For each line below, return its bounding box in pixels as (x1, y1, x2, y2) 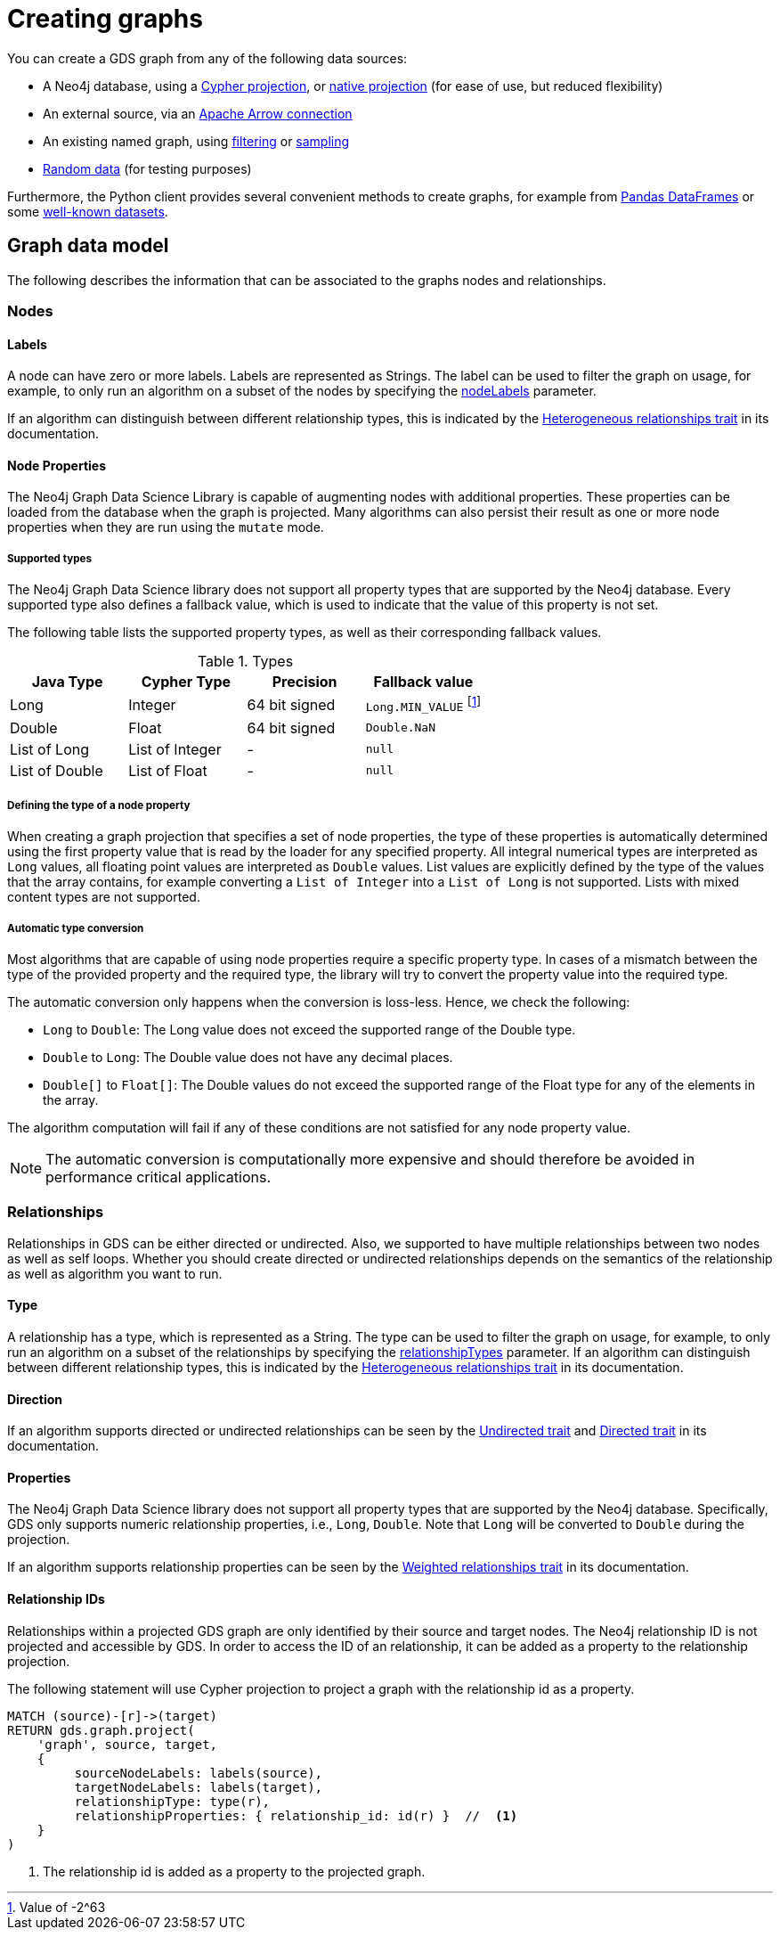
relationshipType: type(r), (74, 1794, 271, 1809)
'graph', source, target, (37, 1737, 218, 1752)
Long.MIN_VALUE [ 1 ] (365, 694, 481, 715)
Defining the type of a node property (7, 798, 191, 812)
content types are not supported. (7, 889, 200, 905)
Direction (7, 1391, 63, 1407)
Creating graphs (7, 4, 203, 34)
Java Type (31, 673, 103, 691)
